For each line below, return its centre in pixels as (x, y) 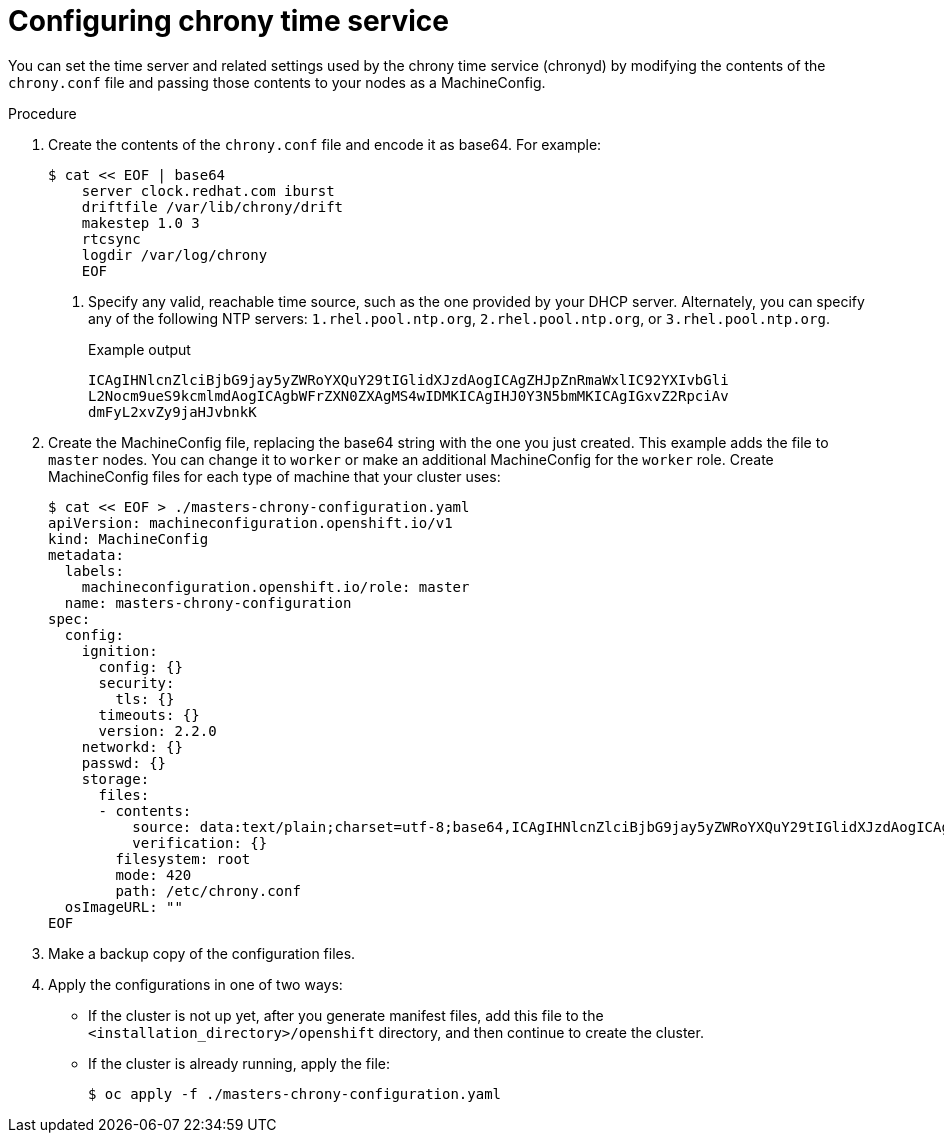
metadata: (86, 554)
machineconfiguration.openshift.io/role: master (275, 586)
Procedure (42, 113)
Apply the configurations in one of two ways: (195, 984)
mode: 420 (153, 874)
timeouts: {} (149, 714)
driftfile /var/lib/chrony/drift (212, 206)
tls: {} (145, 698)
